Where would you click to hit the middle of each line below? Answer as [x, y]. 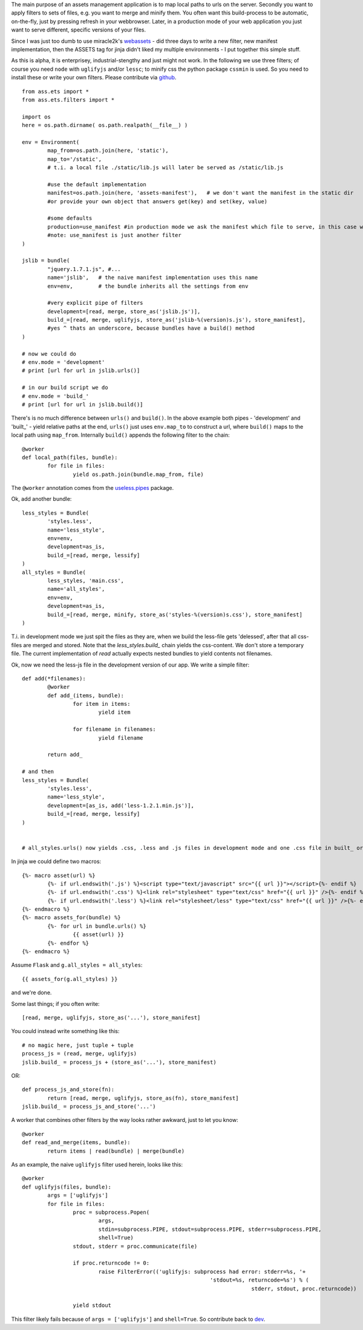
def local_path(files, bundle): [70, 457]
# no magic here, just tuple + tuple [78, 1045]
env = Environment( [51, 142]
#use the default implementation [97, 184]
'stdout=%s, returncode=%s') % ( [259, 1280]
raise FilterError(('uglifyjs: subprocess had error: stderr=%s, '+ [202, 1271]
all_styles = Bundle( [54, 572]
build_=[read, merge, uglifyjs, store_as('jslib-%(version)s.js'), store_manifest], [177, 320]
